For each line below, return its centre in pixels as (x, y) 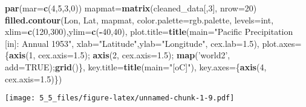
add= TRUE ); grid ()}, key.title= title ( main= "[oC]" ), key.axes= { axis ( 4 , (136, 66)
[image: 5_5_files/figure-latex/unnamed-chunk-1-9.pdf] (120, 98)
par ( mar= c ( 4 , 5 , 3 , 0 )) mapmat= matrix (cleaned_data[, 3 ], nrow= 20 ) (131, 8)
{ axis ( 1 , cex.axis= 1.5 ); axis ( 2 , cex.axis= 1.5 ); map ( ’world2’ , (118, 55)
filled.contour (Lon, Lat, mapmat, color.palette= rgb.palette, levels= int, (139, 20)
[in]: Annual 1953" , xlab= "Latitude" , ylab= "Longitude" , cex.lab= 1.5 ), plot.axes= (153, 43)
